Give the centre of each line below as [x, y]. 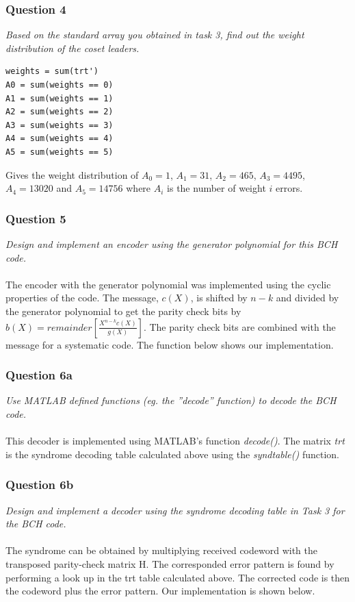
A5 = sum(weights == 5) [60, 152]
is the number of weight [216, 188]
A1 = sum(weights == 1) [60, 98]
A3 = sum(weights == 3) [60, 125]
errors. [289, 188]
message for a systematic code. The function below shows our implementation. [170, 344]
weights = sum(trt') [52, 72]
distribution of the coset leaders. [73, 48]
